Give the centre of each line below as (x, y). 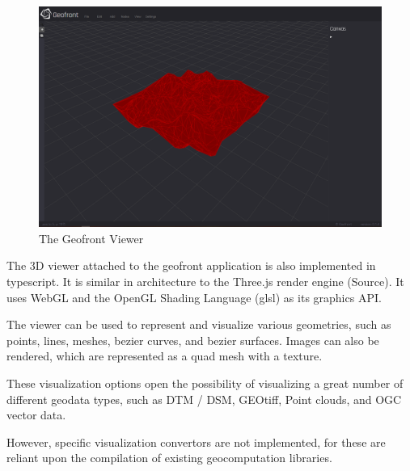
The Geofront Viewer (91, 238)
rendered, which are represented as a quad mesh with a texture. (165, 356)
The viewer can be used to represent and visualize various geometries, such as (199, 324)
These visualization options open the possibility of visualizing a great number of (205, 383)
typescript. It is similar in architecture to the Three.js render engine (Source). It (205, 282)
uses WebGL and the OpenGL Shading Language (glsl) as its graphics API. (194, 297)
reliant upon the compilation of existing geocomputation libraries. (169, 458)
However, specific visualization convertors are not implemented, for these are (196, 442)
